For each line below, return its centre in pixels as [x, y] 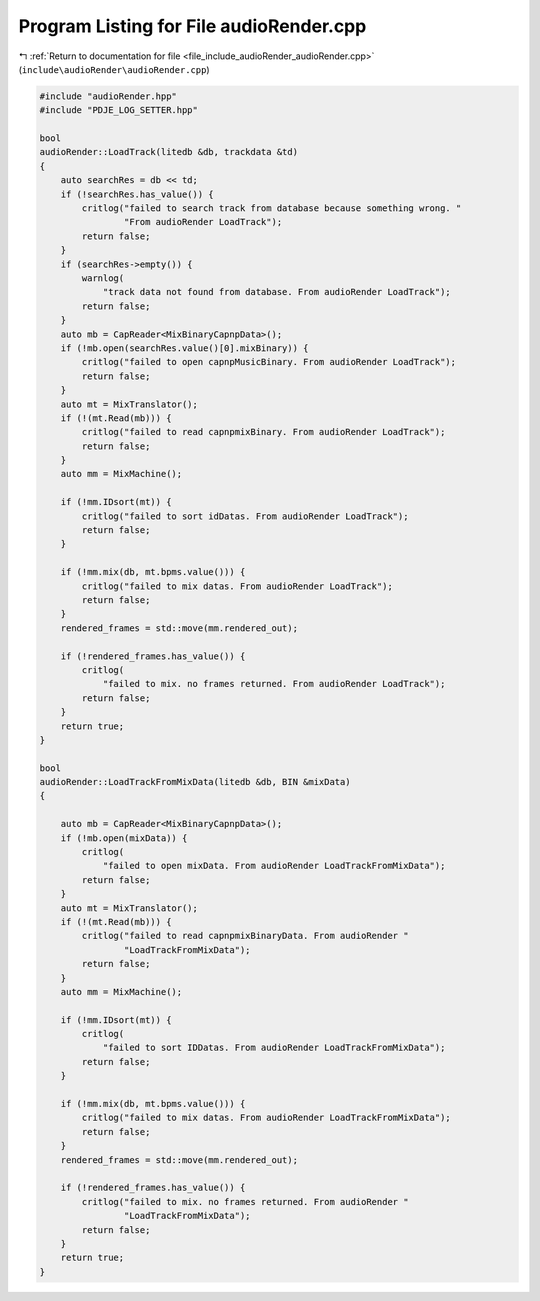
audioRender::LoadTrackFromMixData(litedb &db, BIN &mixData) [195, 782]
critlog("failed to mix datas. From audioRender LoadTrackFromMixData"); [266, 1118]
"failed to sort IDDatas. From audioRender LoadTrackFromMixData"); [274, 1048]
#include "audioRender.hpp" [108, 96]
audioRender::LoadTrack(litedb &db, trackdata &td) [169, 152]
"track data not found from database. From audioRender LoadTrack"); [277, 292]
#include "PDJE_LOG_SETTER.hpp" [119, 110]
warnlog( [103, 278]
